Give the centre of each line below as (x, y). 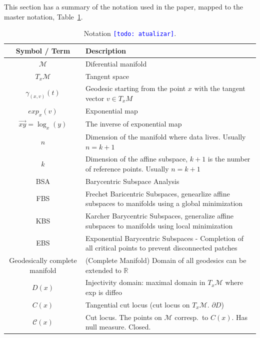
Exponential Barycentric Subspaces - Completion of (164, 238)
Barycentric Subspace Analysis (132, 181)
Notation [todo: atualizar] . (130, 33)
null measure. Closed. (118, 327)
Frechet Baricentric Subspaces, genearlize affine (157, 193)
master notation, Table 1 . (43, 16)
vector (95, 98)
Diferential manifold (116, 63)
